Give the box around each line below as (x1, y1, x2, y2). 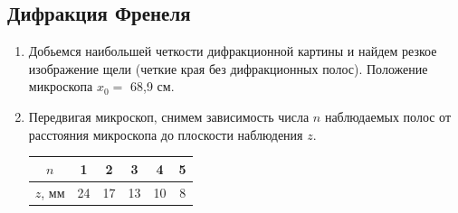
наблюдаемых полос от (324, 106, 452, 125)
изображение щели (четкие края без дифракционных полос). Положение (28, 59, 428, 78)
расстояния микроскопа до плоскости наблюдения (28, 125, 303, 144)
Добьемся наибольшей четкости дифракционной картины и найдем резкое (28, 42, 437, 60)
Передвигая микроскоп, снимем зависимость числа (28, 106, 310, 125)
